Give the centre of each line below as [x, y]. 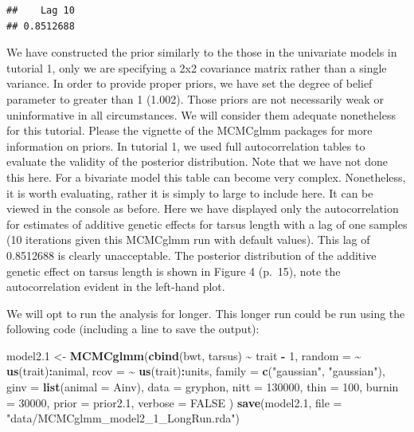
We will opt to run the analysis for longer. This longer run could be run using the [206, 313]
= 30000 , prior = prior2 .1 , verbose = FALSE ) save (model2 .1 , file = [174, 402]
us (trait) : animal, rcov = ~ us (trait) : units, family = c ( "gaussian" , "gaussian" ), [196, 371]
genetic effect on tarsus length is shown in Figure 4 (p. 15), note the [174, 271]
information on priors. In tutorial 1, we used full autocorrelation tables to [186, 145]
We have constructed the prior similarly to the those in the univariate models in [202, 52]
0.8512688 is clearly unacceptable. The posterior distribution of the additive [191, 255]
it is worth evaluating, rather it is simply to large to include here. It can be [190, 192]
